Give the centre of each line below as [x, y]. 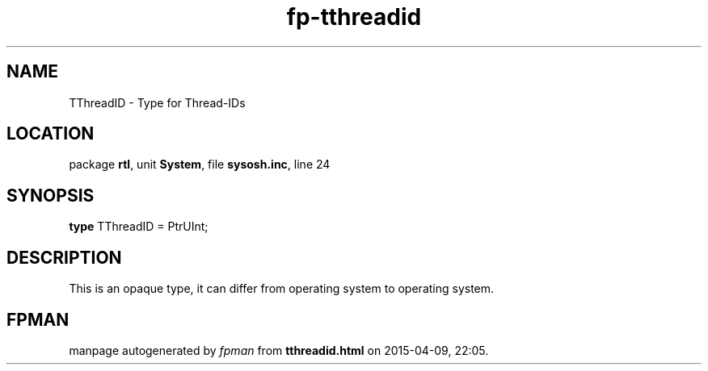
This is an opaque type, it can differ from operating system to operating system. [282, 289]
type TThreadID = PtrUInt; [139, 227]
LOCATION [51, 134]
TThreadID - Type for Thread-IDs [157, 102]
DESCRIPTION [64, 257]
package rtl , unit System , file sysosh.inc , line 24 [200, 165]
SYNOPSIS [51, 195]
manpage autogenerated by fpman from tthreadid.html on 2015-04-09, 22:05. [279, 350]
